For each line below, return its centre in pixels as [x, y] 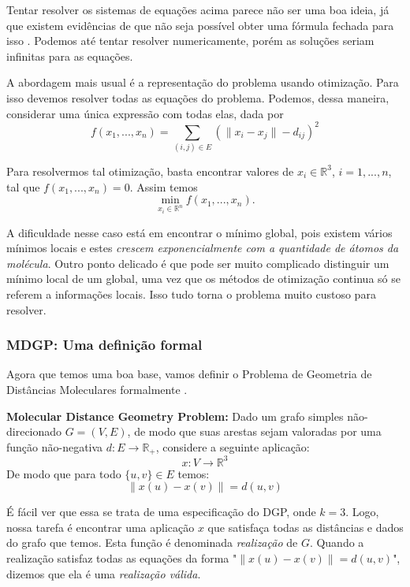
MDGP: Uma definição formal [104, 345]
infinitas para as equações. [70, 56]
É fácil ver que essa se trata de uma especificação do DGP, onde [161, 512]
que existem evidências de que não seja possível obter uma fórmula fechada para [200, 25]
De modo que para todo [64, 473]
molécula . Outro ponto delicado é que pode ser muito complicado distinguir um [198, 263]
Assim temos [167, 186]
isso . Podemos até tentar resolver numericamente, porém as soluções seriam [190, 41]
